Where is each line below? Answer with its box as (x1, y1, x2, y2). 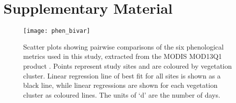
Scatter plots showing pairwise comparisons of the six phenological (23, 41, 224, 51)
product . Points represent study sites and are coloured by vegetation (23, 60, 232, 71)
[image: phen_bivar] (23, 27, 91, 35)
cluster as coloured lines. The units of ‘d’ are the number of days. (23, 89, 220, 100)
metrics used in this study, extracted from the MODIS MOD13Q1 (23, 51, 222, 61)
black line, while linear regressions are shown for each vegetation (23, 80, 218, 90)
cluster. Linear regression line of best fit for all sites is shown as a (23, 70, 221, 80)
